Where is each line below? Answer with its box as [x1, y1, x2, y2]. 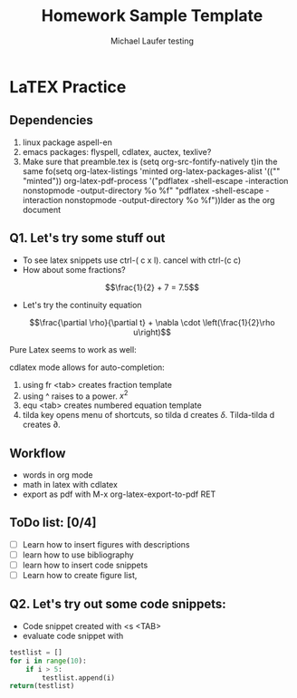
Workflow [9, 445, 66, 460]
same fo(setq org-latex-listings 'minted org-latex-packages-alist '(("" [22, 165, 281, 177]
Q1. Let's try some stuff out [9, 230, 166, 246]
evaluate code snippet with [22, 630, 124, 641]
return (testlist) [9, 682, 75, 691]
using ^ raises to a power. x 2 [22, 389, 129, 402]
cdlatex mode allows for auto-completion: [9, 362, 165, 373]
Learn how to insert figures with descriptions [22, 538, 190, 549]
